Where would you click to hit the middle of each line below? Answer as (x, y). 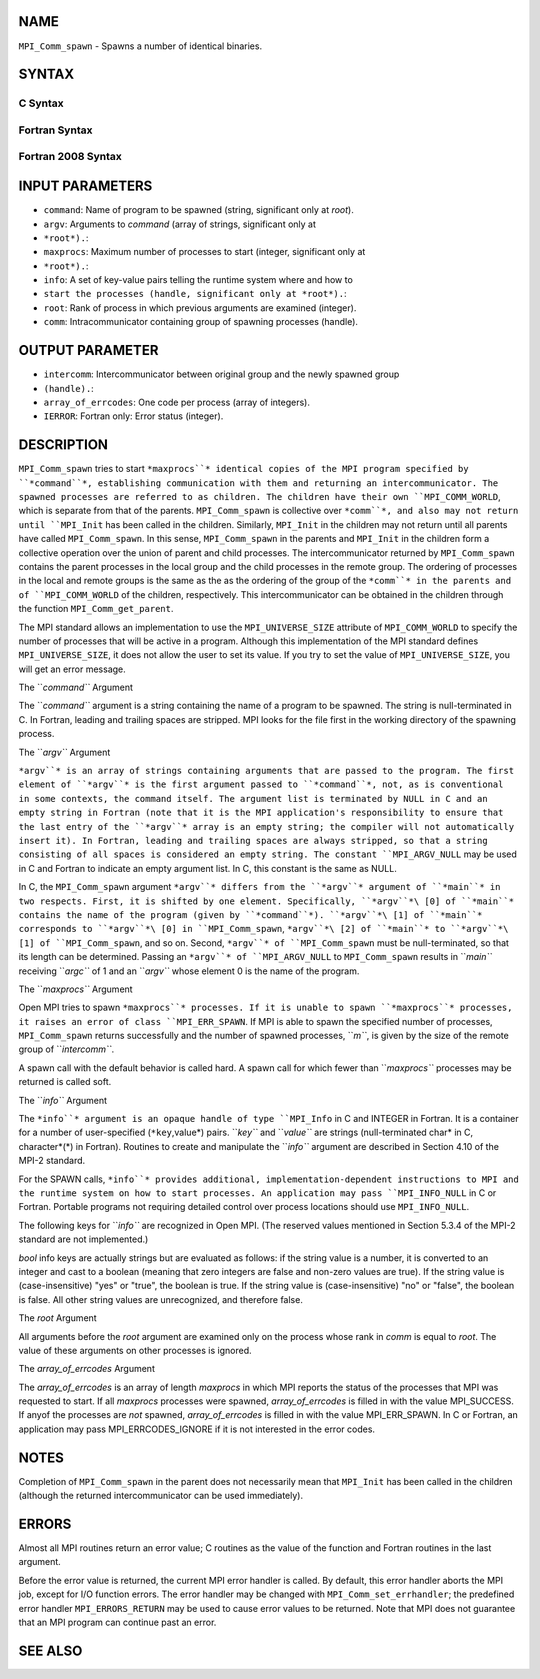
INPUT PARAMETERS (85, 186)
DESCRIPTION (63, 445)
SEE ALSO (50, 1650)
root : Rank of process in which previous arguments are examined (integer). (200, 307)
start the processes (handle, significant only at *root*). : (195, 294)
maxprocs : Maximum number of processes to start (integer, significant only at (204, 252)
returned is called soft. (65, 1082)
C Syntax (41, 103)
